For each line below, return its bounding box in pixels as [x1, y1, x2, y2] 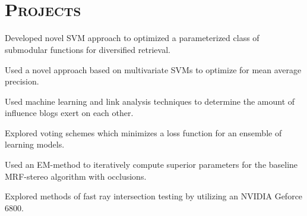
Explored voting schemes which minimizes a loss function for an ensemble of [5, 126, 282, 139]
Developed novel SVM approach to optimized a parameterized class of [5, 32, 259, 44]
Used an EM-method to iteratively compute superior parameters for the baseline [5, 158, 298, 171]
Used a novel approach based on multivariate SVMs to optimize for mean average [5, 63, 302, 76]
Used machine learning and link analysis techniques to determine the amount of [5, 95, 295, 107]
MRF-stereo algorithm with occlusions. [5, 170, 147, 182]
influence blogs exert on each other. [5, 107, 134, 119]
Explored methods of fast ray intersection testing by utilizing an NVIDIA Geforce [5, 190, 303, 202]
